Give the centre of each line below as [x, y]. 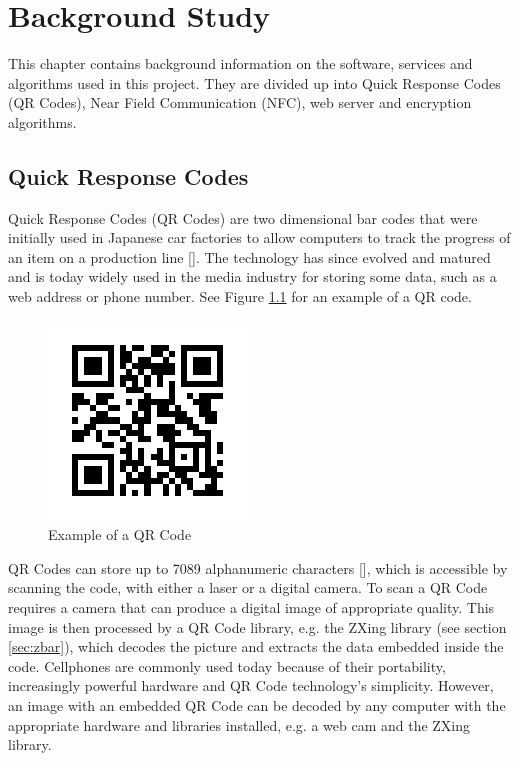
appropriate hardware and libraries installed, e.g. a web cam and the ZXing [239, 724]
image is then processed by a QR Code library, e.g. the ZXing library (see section [257, 626]
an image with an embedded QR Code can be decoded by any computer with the [257, 705]
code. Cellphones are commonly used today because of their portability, [227, 665]
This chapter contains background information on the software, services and [240, 63]
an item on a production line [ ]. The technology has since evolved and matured [249, 256]
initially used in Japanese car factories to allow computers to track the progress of [259, 237]
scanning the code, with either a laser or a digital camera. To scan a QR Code [248, 587]
